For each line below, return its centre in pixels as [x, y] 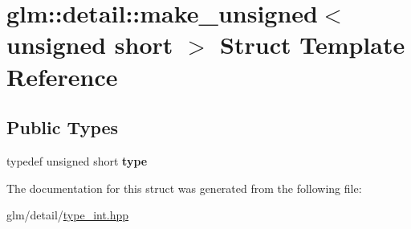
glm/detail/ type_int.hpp [68, 215]
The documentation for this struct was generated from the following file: [184, 188]
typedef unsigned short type [77, 160]
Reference [62, 76]
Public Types [63, 127]
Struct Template [313, 45]
